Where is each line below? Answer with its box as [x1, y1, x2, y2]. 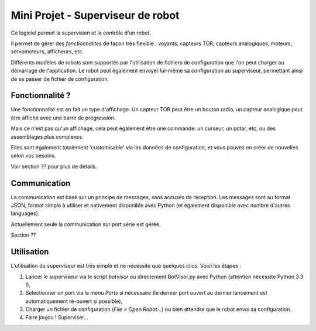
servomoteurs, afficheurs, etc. [11, 48, 84, 55]
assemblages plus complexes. [11, 133, 84, 140]
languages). [11, 210, 40, 217]
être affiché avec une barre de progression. [11, 114, 116, 121]
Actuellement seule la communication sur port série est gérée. [11, 220, 161, 228]
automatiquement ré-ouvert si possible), [25, 298, 123, 305]
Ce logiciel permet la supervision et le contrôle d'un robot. [11, 29, 152, 36]
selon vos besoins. [11, 152, 56, 159]
